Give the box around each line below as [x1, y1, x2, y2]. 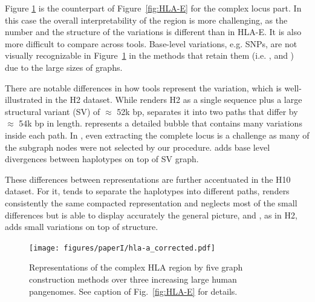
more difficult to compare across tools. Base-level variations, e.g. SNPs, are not [5, 37, 297, 50]
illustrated [5, 93, 43, 106]
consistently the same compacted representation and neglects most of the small [5, 196, 297, 209]
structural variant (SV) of [5, 105, 100, 117]
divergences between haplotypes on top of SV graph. [5, 153, 199, 165]
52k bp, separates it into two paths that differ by [117, 105, 298, 117]
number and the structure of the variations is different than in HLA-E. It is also [5, 25, 302, 38]
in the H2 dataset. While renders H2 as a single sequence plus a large [45, 93, 302, 106]
